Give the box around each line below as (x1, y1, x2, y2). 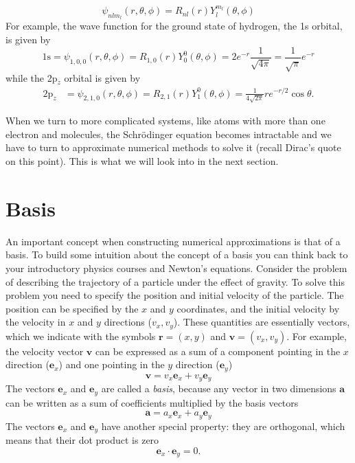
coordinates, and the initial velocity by (176, 301, 340, 315)
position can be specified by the (5, 301, 139, 315)
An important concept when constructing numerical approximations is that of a (5, 234, 341, 248)
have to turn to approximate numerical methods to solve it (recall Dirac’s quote (5, 140, 341, 155)
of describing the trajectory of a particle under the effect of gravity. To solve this (5, 274, 345, 289)
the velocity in (5, 315, 66, 329)
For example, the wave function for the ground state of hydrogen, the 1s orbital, (5, 19, 343, 33)
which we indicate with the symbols (5, 328, 156, 343)
